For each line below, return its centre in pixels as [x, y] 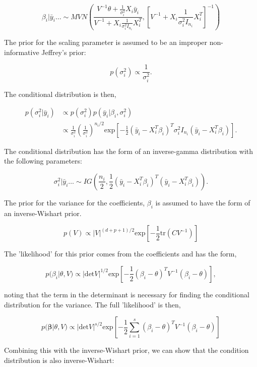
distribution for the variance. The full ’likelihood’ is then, [92, 304]
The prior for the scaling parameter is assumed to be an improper [106, 42]
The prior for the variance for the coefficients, [75, 202]
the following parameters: [43, 161]
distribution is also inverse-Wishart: [59, 360]
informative [22, 52]
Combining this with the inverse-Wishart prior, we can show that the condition [126, 350]
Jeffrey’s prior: [64, 52]
